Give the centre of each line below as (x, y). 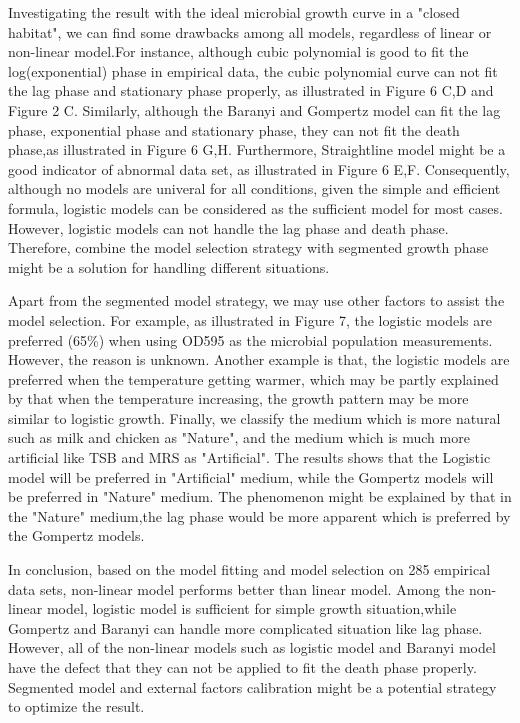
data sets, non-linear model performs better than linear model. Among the (236, 588)
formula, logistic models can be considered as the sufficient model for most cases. (255, 207)
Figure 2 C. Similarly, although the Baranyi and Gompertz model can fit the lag (254, 109)
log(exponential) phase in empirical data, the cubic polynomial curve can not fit (253, 70)
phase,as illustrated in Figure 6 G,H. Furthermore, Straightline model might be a (257, 149)
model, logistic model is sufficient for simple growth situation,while (251, 608)
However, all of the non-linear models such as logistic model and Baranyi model (252, 647)
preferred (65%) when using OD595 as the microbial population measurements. (250, 339)
